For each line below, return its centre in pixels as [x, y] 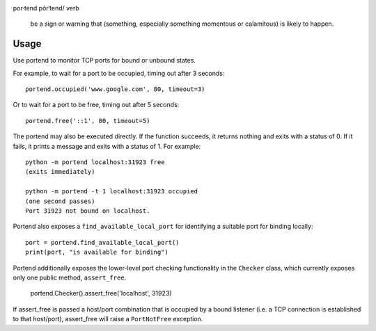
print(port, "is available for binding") [97, 252]
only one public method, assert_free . [70, 277]
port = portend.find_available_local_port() [103, 242]
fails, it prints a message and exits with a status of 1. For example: [107, 146]
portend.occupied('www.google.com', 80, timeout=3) [115, 89]
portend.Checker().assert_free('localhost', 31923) [101, 293]
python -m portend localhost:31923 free [95, 162]
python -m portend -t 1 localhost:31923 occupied [112, 192]
